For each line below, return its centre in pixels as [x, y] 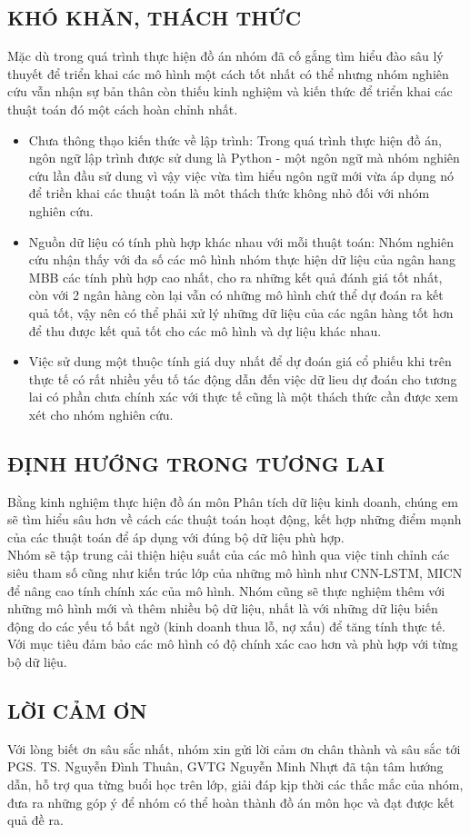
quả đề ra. [35, 820]
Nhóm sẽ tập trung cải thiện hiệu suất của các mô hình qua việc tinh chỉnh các [229, 555]
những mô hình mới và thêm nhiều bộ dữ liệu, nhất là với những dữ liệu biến [223, 608]
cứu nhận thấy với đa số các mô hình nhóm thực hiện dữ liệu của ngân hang [242, 259]
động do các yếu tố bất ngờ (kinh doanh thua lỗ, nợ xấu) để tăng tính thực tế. [226, 626]
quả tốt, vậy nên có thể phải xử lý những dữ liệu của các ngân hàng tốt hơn [241, 312]
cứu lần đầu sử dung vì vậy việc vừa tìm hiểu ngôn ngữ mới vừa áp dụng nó [241, 175]
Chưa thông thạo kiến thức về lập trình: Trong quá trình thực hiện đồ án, [235, 139]
